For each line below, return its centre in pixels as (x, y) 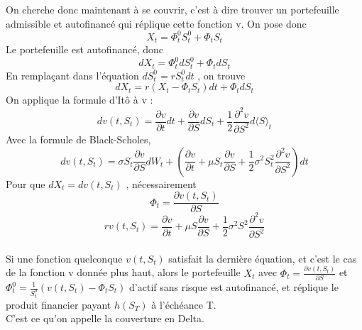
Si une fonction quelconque (64, 258)
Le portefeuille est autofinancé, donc (84, 49)
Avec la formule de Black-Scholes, (78, 139)
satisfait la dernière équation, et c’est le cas (263, 258)
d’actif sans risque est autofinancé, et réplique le (234, 287)
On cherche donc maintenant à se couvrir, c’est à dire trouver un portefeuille (172, 10)
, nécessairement (161, 183)
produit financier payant (59, 304)
